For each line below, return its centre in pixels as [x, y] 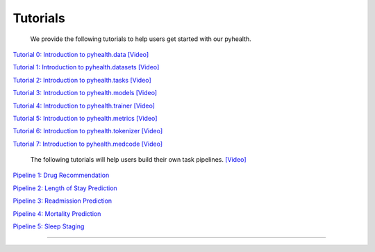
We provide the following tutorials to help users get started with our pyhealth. [141, 39]
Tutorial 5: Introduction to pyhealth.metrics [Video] [85, 118]
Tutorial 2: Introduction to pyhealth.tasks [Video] [82, 80]
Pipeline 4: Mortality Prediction [57, 213]
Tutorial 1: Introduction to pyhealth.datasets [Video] [86, 67]
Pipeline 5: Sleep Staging [49, 226]
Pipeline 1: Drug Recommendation [61, 175]
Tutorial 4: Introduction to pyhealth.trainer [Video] [84, 106]
